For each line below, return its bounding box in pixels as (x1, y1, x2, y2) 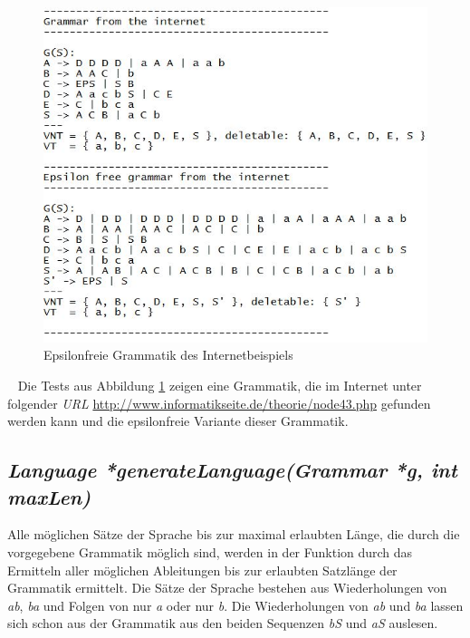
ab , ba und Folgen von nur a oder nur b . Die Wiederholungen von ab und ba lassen (7, 595, 464, 614)
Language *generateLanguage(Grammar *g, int (7, 456, 457, 484)
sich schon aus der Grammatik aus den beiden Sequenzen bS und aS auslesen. (7, 614, 438, 633)
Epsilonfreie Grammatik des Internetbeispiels (43, 345, 293, 364)
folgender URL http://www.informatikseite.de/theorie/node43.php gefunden (7, 393, 431, 412)
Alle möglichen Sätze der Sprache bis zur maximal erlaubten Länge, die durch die (7, 525, 460, 544)
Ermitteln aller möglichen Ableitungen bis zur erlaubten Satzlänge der (7, 560, 398, 579)
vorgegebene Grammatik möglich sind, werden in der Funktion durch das (7, 543, 413, 562)
